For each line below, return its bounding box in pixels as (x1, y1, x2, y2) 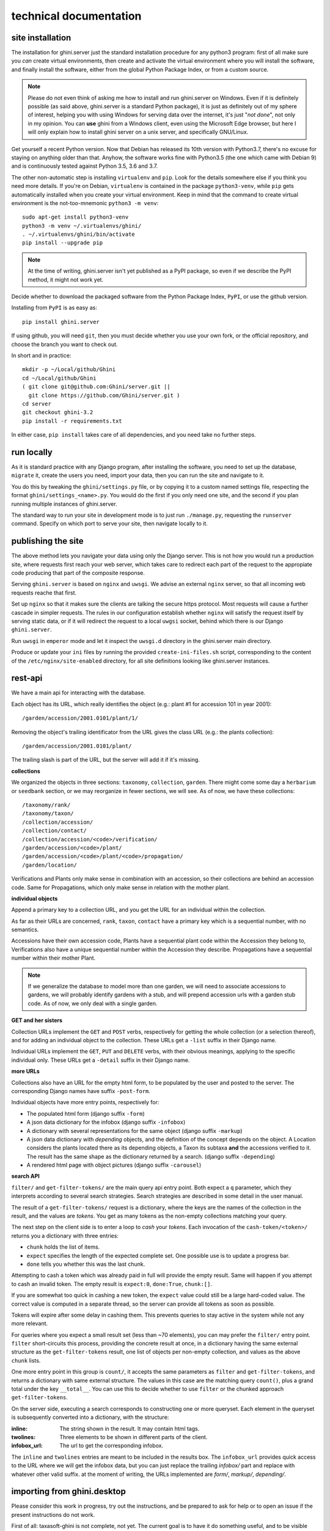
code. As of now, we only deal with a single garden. (28, 999, 158, 1007)
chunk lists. (11, 1356, 41, 1364)
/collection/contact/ (22, 827, 87, 834)
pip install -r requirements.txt (22, 417, 122, 424)
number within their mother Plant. (11, 954, 96, 961)
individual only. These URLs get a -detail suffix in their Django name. (11, 1056, 190, 1064)
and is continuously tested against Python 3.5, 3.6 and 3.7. (11, 162, 158, 170)
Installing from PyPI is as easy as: (11, 304, 97, 312)
